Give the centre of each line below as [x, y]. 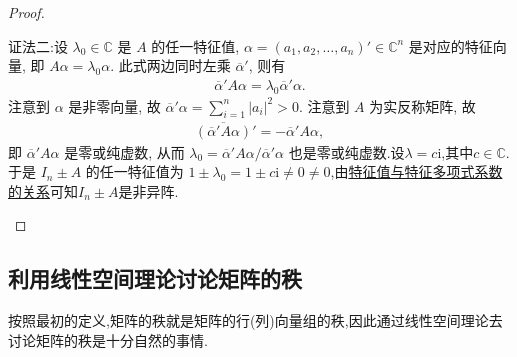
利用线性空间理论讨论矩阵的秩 [155, 278]
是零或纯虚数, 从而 [124, 151]
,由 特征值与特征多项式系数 [416, 171]
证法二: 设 [38, 45]
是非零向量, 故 [114, 105]
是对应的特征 [450, 45]
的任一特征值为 [134, 171]
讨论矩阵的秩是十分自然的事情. [108, 339]
